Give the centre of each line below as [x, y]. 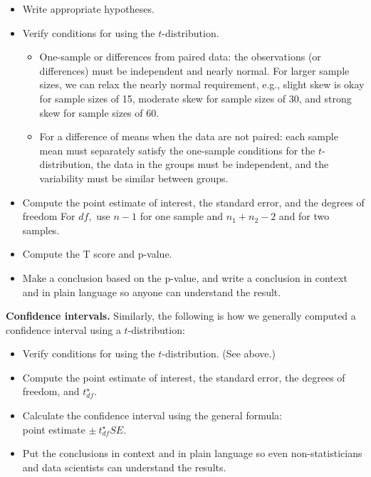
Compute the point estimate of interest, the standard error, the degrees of [184, 377]
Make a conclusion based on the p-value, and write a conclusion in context [185, 277]
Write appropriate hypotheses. [88, 9]
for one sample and [182, 216]
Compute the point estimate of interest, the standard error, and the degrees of [193, 202]
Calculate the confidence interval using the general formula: [152, 415]
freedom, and [51, 391]
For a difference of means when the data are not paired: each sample [189, 136]
